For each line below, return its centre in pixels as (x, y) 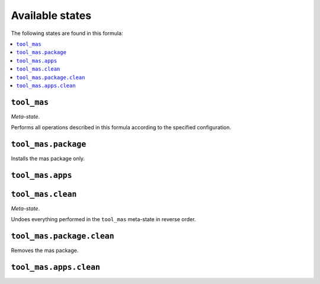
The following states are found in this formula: (67, 33)
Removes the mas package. (45, 251)
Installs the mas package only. (48, 159)
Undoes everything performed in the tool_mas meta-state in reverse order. (103, 219)
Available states (51, 15)
